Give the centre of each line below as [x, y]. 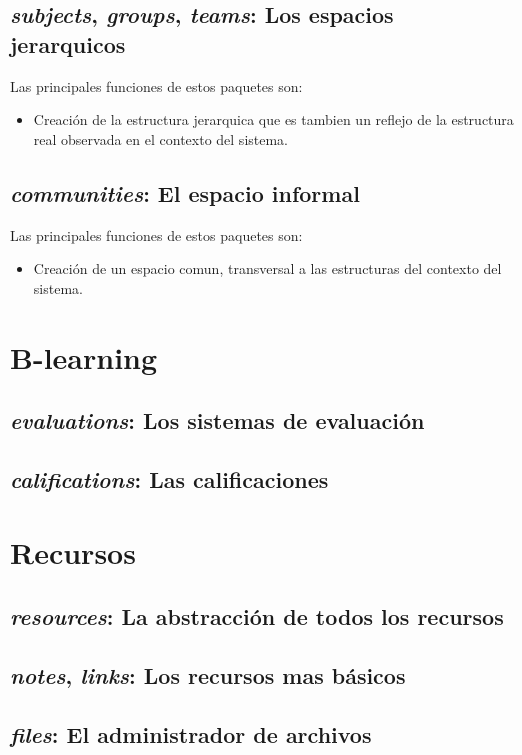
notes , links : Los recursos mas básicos [208, 674]
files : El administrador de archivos [191, 733]
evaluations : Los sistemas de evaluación [217, 420]
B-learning [84, 356]
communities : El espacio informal [185, 192]
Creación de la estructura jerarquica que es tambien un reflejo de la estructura [273, 119]
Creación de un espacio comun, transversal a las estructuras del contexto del [267, 268]
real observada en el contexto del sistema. [161, 138]
